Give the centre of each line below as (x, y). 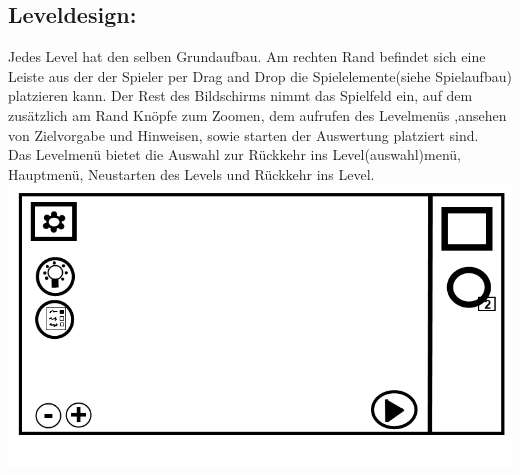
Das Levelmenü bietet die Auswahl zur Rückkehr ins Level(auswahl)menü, (235, 154)
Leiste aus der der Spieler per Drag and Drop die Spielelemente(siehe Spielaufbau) (260, 75)
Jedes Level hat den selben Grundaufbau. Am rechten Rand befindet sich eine (247, 56)
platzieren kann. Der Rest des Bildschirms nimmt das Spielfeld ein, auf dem (240, 95)
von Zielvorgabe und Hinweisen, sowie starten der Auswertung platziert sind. (243, 134)
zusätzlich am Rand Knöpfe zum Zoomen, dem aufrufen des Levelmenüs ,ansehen (257, 114)
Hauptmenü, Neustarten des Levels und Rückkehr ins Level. (191, 173)
